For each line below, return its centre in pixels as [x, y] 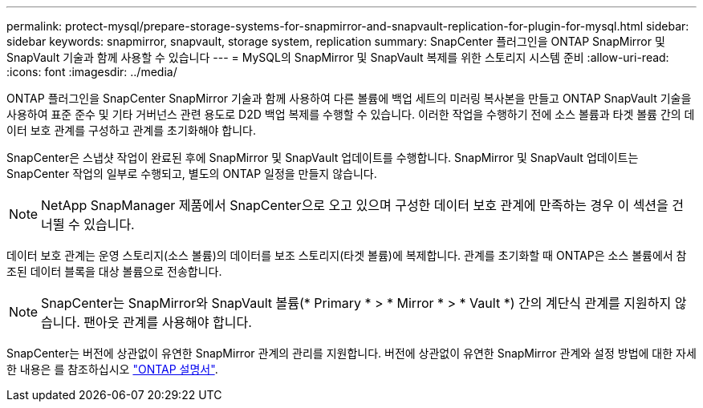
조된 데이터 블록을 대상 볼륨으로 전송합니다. [114, 271]
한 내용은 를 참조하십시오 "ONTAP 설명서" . [112, 369]
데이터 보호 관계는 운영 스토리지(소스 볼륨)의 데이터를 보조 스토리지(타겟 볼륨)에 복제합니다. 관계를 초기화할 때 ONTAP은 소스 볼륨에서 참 [347, 255]
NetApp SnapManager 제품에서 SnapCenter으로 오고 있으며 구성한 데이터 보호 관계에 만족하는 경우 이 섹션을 [355, 205]
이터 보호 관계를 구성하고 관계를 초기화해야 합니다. [132, 130]
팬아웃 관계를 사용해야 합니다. [168, 322]
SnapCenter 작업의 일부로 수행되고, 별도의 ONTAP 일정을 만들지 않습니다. [192, 174]
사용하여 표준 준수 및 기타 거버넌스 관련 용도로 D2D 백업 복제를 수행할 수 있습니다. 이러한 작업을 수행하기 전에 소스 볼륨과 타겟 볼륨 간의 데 [351, 114]
